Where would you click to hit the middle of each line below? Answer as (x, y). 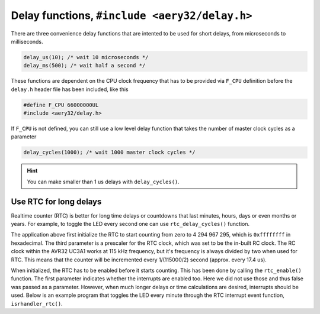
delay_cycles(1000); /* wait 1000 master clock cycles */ (109, 153)
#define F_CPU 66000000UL (61, 105)
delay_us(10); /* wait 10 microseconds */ (86, 57)
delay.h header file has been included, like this (70, 89)
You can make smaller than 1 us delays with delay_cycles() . (103, 182)
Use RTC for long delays (56, 201)
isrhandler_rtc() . (37, 303)
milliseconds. (27, 41)
